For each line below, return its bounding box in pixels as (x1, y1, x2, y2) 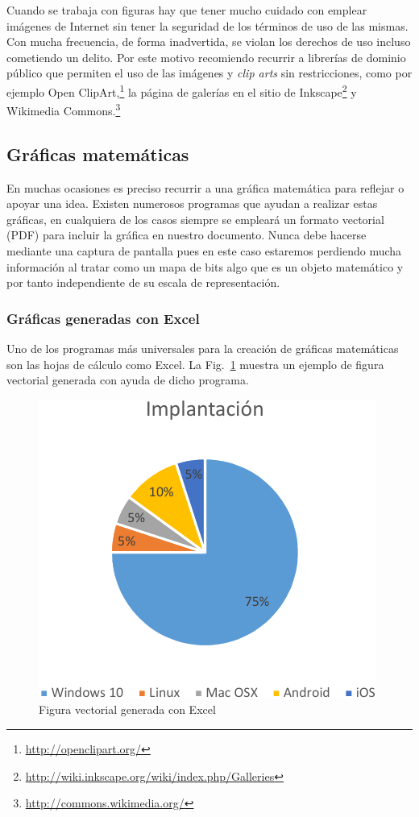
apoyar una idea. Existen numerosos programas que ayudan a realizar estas (6, 195, 378, 212)
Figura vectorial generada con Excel (39, 701, 216, 718)
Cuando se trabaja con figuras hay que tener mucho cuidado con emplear (6, 2, 367, 18)
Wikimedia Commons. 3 (6, 100, 121, 118)
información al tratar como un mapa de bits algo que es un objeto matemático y (6, 258, 404, 275)
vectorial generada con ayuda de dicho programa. (6, 371, 249, 388)
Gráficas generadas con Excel (6, 308, 200, 328)
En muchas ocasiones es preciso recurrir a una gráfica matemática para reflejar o (6, 179, 404, 196)
